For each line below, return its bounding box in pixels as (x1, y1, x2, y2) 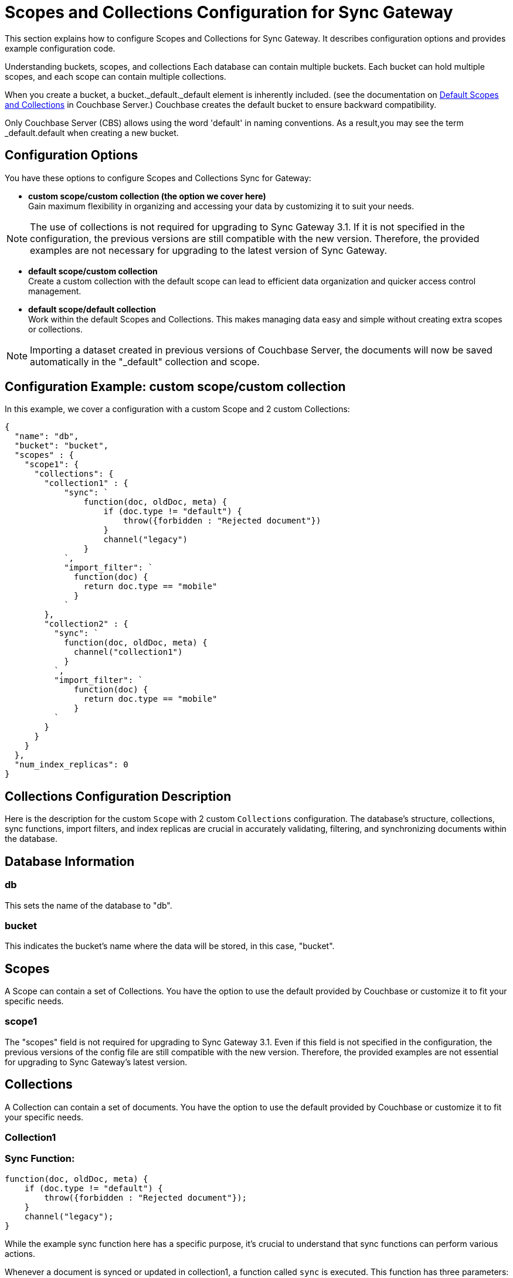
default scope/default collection (28, 304, 156, 314)
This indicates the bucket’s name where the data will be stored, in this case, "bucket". (5, 941, 335, 951)
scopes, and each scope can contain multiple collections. (5, 71, 226, 81)
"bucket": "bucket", (14, 441, 109, 451)
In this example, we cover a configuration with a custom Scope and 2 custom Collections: (5, 404, 350, 414)
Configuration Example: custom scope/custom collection (5, 379, 346, 395)
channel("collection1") (74, 647, 183, 657)
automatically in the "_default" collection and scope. (30, 355, 260, 368)
